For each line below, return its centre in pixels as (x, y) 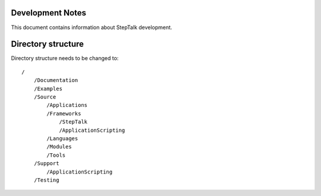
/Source (45, 97)
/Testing (46, 180)
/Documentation (56, 80)
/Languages (62, 138)
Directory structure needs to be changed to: (65, 58)
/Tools (56, 155)
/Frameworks (64, 113)
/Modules (59, 147)
